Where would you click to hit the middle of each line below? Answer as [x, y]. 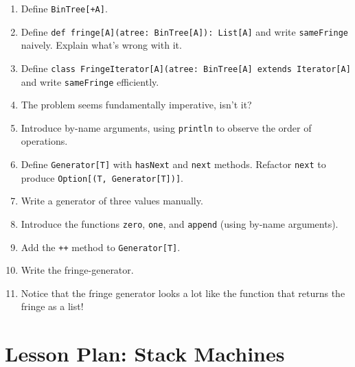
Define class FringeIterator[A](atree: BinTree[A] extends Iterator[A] [186, 68]
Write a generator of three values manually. [112, 201]
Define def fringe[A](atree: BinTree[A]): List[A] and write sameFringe [184, 31]
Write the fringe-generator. [77, 270]
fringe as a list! [52, 306]
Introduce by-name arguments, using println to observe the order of [166, 127]
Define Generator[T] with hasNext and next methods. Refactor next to [173, 164]
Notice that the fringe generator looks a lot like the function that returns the [183, 293]
